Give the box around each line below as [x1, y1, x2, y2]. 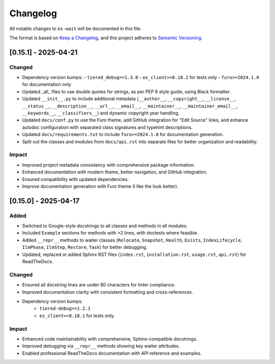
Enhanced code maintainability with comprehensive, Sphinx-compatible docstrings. [22, 335, 198, 342]
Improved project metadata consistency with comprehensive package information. [22, 162, 196, 168]
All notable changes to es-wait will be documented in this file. [9, 25, 142, 32]
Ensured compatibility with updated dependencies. [22, 176, 129, 182]
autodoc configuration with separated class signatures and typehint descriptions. [22, 124, 193, 130]
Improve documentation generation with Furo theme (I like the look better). [22, 183, 178, 189]
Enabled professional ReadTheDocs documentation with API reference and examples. [22, 350, 202, 356]
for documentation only [22, 82, 71, 88]
